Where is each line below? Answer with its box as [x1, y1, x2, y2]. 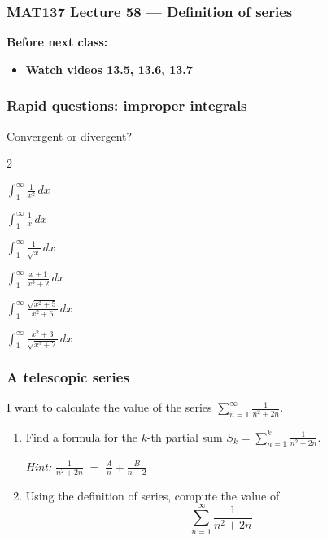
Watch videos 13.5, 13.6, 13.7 [25, 60, 193, 77]
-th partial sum [146, 428, 223, 445]
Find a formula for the [25, 428, 137, 445]
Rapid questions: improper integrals [7, 95, 247, 116]
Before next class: [7, 33, 108, 50]
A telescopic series [7, 367, 129, 387]
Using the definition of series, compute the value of [25, 486, 280, 504]
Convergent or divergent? [7, 127, 133, 144]
